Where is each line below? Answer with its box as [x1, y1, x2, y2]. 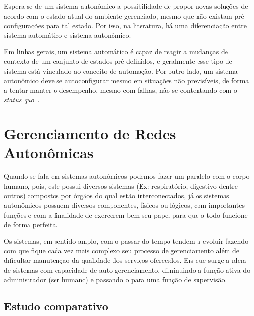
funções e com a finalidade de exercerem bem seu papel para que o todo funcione [4, 209, 248, 220]
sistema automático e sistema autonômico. [4, 29, 131, 40]
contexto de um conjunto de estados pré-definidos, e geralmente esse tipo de [4, 56, 232, 66]
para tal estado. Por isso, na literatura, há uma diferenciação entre [46, 20, 247, 30]
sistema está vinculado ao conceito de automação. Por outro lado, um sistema [4, 65, 238, 76]
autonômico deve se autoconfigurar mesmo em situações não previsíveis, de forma [4, 75, 249, 86]
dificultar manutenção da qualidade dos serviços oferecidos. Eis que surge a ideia [4, 255, 246, 265]
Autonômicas [4, 143, 94, 163]
